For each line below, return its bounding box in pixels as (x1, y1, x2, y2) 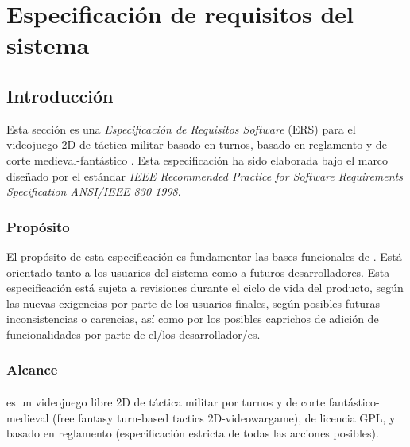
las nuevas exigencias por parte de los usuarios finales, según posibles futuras (6, 294, 380, 311)
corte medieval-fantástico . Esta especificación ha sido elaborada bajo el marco (6, 151, 389, 168)
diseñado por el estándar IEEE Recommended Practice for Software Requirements (6, 167, 403, 184)
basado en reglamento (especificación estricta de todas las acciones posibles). (6, 425, 379, 441)
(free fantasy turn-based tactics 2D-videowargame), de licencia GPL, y (52, 409, 396, 426)
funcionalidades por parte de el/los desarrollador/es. (6, 325, 261, 342)
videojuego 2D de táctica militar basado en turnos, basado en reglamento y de (6, 136, 387, 153)
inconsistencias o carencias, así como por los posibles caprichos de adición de (6, 310, 379, 327)
